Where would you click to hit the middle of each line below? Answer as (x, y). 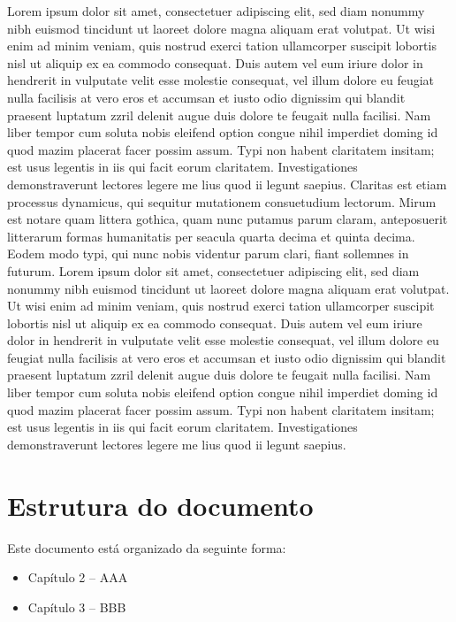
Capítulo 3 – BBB (77, 607)
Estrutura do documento (160, 505)
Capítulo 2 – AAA (78, 577)
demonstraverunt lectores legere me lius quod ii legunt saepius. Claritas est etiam (227, 184)
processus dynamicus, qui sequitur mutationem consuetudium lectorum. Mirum (222, 201)
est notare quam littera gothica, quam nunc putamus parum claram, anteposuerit (228, 219)
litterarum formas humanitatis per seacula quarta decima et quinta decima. (211, 236)
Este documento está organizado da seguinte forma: (147, 547)
